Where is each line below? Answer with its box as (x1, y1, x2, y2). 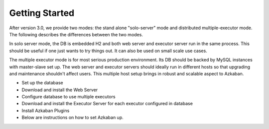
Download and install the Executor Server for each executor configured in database (21, 101, 193, 107)
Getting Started (9, 7, 75, 18)
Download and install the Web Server (21, 87, 98, 93)
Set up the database (21, 80, 63, 86)
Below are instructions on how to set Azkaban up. (21, 115, 124, 121)
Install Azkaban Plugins (21, 107, 70, 114)
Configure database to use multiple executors (21, 94, 116, 100)
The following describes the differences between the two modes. (9, 31, 143, 37)
